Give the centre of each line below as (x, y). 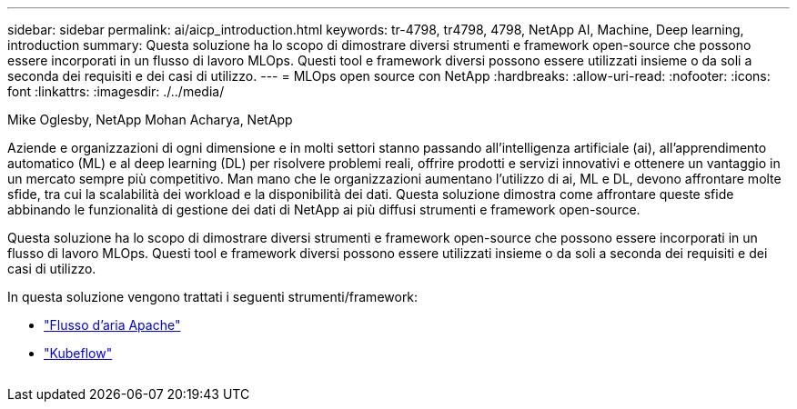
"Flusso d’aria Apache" (112, 325)
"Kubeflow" (78, 353)
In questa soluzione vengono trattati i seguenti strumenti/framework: (213, 297)
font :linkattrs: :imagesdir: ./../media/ (116, 91)
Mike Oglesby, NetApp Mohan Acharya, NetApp (150, 120)
